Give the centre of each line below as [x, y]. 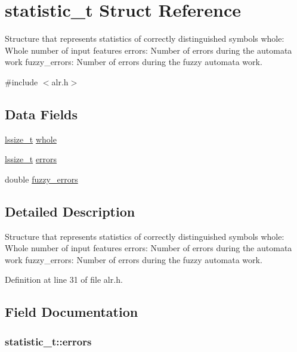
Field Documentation [72, 312]
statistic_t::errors [48, 341]
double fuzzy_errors [41, 179]
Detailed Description [70, 211]
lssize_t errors [31, 159]
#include [21, 81]
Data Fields [41, 114]
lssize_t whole [31, 139]
